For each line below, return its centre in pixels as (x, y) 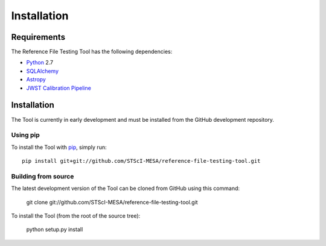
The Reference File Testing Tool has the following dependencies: (92, 52)
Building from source (43, 176)
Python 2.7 (40, 63)
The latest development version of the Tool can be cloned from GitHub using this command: (126, 188)
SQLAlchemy (43, 71)
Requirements (38, 37)
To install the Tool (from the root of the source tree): (76, 216)
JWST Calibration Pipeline (59, 88)
